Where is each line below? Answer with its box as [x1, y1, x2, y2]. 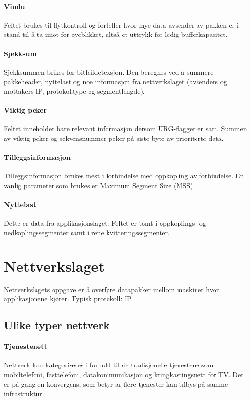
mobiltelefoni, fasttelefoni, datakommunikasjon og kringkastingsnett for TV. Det [4, 369, 244, 379]
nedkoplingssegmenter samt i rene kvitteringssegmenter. [4, 227, 170, 237]
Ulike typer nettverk [4, 317, 109, 332]
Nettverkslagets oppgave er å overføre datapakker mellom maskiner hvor [4, 284, 219, 294]
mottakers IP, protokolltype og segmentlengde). [4, 86, 145, 96]
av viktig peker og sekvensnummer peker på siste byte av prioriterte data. [4, 133, 224, 143]
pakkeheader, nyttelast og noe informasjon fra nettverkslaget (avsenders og [4, 76, 227, 87]
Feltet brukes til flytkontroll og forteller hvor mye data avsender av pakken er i [4, 19, 239, 30]
